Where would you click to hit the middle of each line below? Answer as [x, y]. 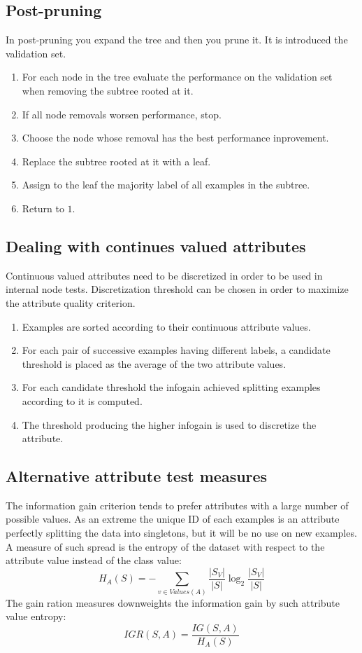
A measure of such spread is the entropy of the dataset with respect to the [165, 546]
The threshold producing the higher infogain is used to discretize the [169, 424]
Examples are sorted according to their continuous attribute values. [166, 326]
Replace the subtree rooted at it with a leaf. [116, 161]
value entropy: [36, 616]
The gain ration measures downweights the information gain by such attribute [173, 602]
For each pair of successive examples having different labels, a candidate [176, 350]
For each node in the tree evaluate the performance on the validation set [177, 77]
